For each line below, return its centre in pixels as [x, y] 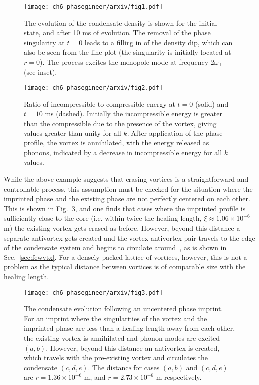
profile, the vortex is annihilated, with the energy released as [117, 143]
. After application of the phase [175, 133]
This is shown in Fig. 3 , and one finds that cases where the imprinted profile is [125, 208]
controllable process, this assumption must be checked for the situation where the [128, 189]
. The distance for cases [124, 367]
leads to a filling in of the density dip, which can [158, 42]
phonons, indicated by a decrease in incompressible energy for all [123, 152]
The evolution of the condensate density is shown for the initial [121, 23]
